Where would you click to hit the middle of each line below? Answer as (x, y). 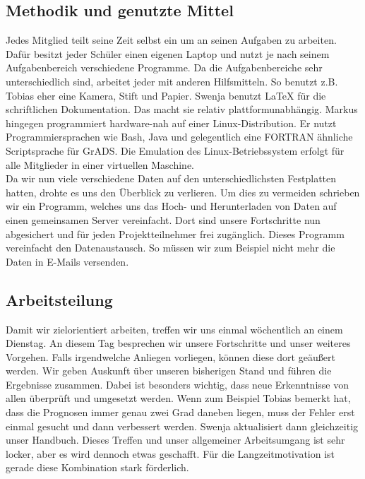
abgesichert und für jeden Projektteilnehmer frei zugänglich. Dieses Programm (175, 233)
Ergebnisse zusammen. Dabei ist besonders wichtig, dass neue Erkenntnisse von (177, 384)
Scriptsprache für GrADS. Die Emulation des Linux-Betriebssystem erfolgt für (175, 150)
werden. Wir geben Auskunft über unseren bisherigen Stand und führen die (169, 371)
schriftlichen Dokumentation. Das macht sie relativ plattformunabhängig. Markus (182, 109)
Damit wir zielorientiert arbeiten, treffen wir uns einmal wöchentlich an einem (174, 329)
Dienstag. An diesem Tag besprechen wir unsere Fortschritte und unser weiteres (178, 343)
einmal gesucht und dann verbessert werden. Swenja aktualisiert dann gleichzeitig (182, 426)
